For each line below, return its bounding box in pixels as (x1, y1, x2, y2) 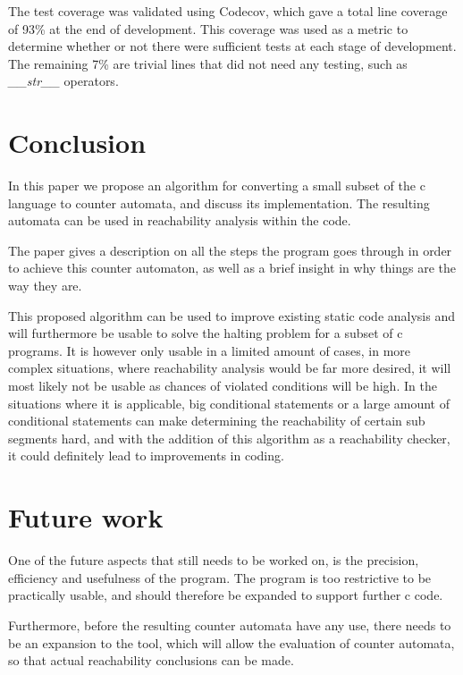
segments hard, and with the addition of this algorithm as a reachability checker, (8, 428, 450, 447)
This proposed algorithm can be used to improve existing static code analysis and (8, 306, 455, 325)
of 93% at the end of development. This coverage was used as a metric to (8, 19, 408, 38)
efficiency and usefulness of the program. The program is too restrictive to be (8, 568, 432, 586)
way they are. (8, 276, 82, 295)
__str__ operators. (8, 72, 119, 90)
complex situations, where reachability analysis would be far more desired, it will (8, 359, 451, 377)
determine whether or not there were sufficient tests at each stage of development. (8, 37, 457, 55)
